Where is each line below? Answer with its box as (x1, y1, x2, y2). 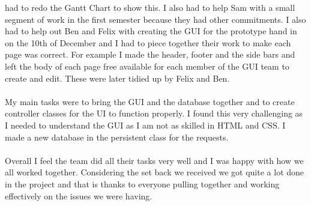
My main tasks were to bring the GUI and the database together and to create (5, 95, 295, 108)
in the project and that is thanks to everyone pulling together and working (5, 177, 280, 190)
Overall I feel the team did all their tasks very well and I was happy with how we (5, 154, 304, 166)
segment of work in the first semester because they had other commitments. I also (5, 13, 306, 25)
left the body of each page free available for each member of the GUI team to (5, 59, 289, 72)
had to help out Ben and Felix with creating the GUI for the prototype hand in (5, 25, 297, 37)
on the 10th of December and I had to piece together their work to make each (5, 36, 291, 49)
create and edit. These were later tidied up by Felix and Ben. (5, 71, 230, 84)
